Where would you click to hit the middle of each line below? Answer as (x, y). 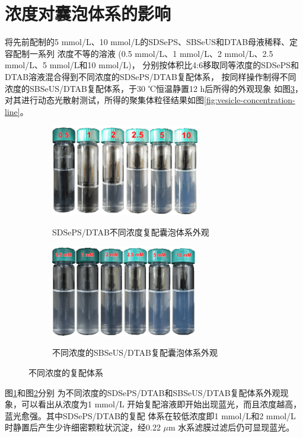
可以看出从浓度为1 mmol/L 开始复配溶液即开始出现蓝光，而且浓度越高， (161, 404)
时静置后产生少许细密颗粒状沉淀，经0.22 (83, 427)
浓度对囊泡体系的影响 (88, 13)
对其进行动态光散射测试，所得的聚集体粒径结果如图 (104, 100)
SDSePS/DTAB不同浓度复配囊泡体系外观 (131, 232)
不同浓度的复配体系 (66, 372)
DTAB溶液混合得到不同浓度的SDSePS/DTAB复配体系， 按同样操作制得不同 (151, 76)
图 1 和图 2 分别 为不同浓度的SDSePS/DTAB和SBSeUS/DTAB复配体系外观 (143, 392)
